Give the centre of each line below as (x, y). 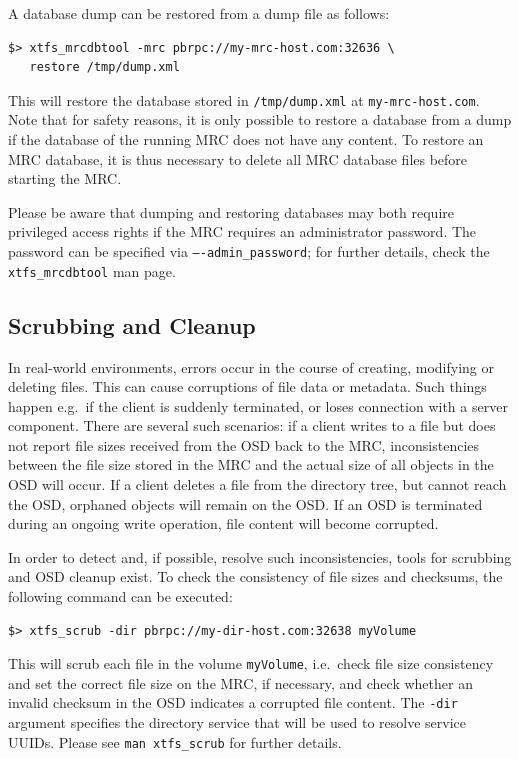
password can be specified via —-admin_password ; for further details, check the (249, 251)
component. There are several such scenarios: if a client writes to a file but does (252, 425)
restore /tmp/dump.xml (104, 67)
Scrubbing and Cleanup (132, 324)
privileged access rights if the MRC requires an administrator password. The (242, 231)
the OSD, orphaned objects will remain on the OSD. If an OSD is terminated (245, 503)
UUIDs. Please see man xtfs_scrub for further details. (175, 741)
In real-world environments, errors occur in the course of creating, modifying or (251, 366)
